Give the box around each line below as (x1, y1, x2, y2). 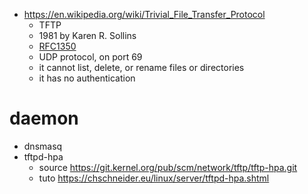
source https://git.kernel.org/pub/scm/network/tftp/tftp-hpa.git (38, 161, 298, 173)
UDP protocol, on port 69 (38, 51, 143, 63)
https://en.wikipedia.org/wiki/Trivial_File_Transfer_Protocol (23, 9, 266, 20)
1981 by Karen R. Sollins (38, 30, 137, 41)
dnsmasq (23, 140, 63, 152)
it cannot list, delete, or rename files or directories (38, 62, 245, 73)
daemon (9, 107, 79, 130)
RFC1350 (38, 40, 77, 52)
